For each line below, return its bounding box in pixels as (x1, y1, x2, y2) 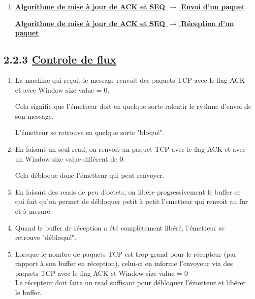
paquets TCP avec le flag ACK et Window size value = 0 (15, 267, 188, 278)
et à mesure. (15, 205, 52, 216)
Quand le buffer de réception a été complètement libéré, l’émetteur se (15, 222, 225, 233)
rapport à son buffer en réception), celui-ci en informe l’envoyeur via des (15, 258, 233, 268)
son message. (15, 110, 54, 121)
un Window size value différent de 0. (15, 153, 125, 164)
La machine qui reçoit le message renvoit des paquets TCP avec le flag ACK (15, 74, 245, 85)
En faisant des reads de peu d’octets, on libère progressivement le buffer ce (15, 186, 241, 197)
